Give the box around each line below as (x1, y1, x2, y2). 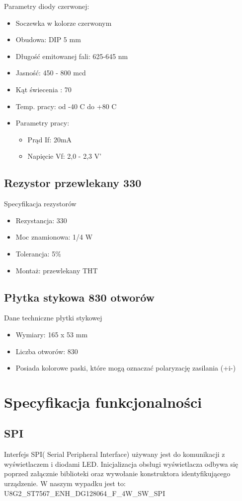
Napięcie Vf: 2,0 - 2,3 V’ (27, 151, 102, 161)
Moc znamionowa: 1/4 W (15, 232, 93, 242)
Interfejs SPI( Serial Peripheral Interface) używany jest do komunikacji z (4, 449, 225, 459)
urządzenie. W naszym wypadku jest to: (4, 478, 126, 489)
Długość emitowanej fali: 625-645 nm (15, 51, 128, 61)
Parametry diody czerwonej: (4, 1, 89, 11)
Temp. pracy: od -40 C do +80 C (15, 101, 117, 111)
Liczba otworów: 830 (15, 346, 78, 356)
